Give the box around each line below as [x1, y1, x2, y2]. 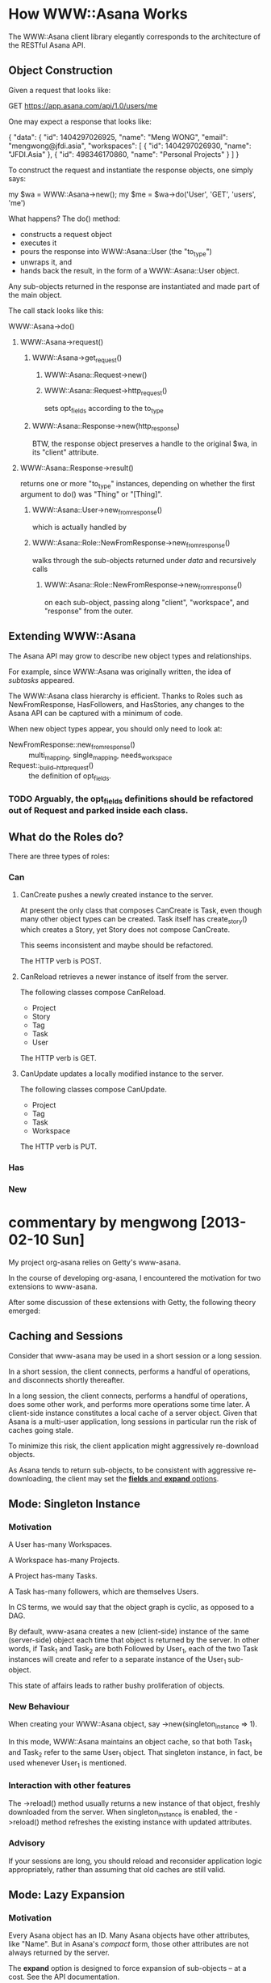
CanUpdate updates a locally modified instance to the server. [19, 1069, 224, 1078]
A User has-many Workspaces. [8, 1540, 112, 1549]
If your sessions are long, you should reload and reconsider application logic [8, 1856, 262, 1866]
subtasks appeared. [8, 675, 75, 684]
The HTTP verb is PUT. [19, 1142, 98, 1151]
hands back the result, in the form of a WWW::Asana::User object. [19, 265, 240, 275]
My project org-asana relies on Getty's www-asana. [8, 1257, 181, 1267]
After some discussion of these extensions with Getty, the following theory [8, 1297, 256, 1307]
